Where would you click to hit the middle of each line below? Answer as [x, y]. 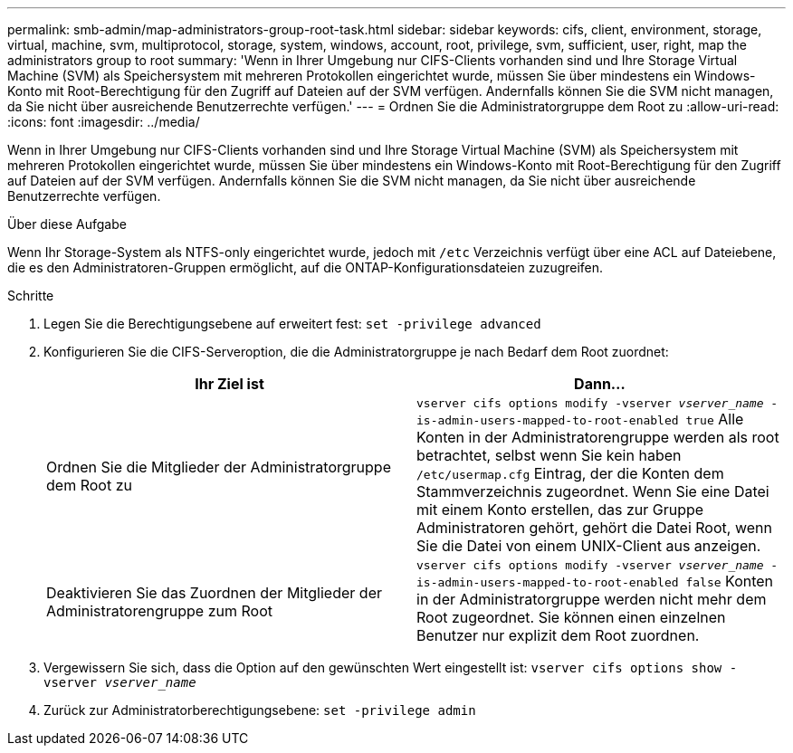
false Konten [730, 581]
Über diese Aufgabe [67, 224]
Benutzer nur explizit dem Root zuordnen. [558, 635]
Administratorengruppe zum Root [159, 610]
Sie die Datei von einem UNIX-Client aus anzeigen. [589, 546]
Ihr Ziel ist [229, 384]
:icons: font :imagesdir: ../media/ [104, 122]
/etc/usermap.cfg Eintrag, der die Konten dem [570, 473]
